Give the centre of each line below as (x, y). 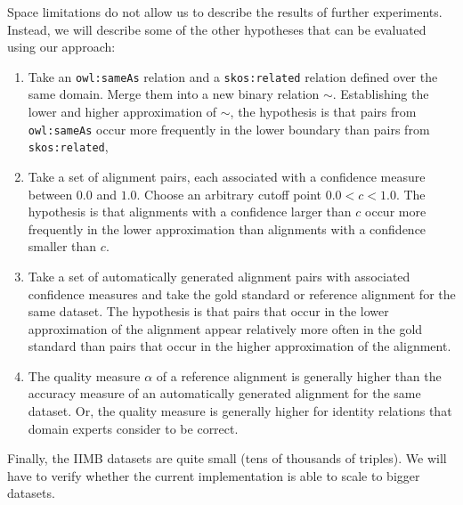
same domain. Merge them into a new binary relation (174, 94)
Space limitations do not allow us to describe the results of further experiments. (225, 12)
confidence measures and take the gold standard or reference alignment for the (242, 293)
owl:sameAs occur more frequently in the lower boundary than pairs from (229, 129)
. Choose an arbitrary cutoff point (229, 194)
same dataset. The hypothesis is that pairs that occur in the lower (208, 311)
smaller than (62, 246)
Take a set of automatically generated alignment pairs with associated (219, 276)
